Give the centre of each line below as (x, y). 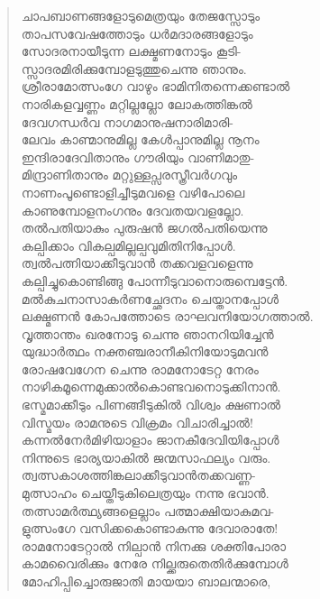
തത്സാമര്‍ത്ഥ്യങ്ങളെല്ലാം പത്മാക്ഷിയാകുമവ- (148, 510)
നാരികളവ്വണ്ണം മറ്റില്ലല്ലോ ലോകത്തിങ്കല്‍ (137, 103)
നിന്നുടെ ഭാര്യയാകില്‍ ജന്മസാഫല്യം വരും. (146, 457)
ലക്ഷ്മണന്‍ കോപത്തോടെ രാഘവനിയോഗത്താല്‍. (167, 316)
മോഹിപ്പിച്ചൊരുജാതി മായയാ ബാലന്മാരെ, (146, 581)
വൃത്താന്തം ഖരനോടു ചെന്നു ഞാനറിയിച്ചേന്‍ (147, 333)
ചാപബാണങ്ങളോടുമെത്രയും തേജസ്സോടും (141, 15)
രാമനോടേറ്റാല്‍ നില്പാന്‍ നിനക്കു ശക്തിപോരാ (154, 545)
